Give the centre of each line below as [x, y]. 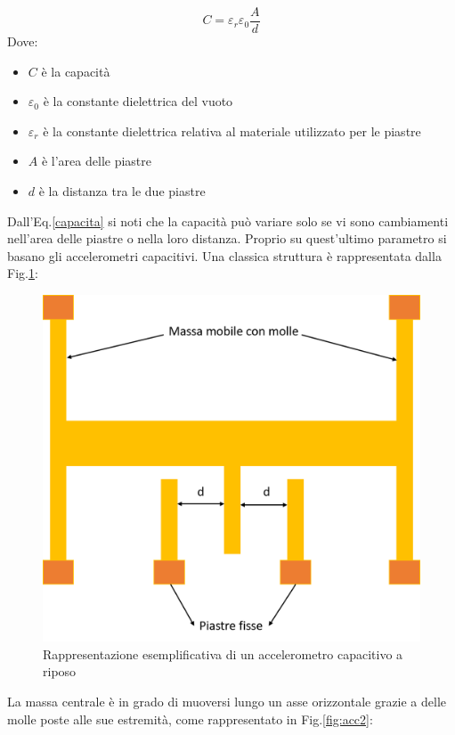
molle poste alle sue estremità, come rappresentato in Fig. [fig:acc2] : [190, 719]
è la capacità [76, 71]
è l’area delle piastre [96, 161]
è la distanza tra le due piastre [122, 191]
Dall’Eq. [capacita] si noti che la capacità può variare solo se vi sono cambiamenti [228, 220]
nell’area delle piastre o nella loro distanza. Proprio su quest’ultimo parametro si [227, 238]
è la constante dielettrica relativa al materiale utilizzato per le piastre [232, 131]
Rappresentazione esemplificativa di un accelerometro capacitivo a [223, 653]
